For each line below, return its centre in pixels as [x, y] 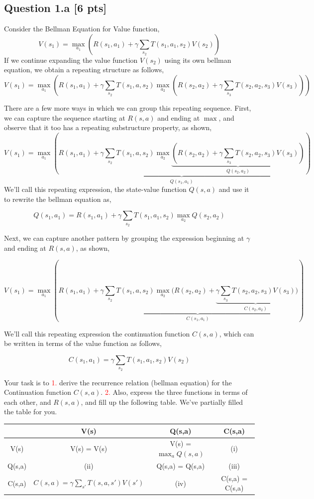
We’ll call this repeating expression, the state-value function [95, 189]
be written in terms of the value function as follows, [83, 343]
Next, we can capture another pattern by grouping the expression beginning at [124, 238]
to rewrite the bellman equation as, [58, 199]
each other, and [28, 402]
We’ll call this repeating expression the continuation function [97, 333]
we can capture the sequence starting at [65, 117]
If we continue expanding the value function [71, 60]
